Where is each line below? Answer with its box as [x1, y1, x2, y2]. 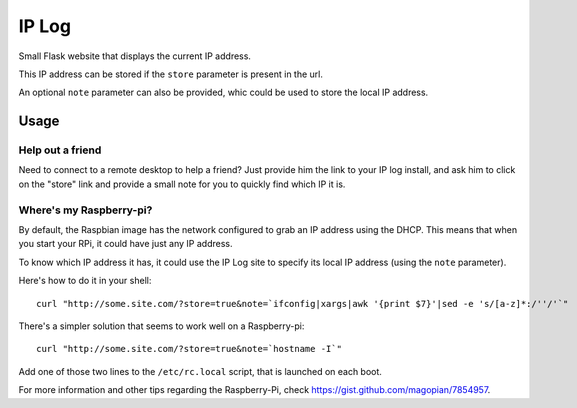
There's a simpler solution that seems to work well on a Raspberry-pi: [18, 320, 305, 332]
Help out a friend [18, 143, 102, 157]
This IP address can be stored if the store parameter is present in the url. [18, 68, 324, 80]
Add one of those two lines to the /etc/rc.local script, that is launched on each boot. [18, 365, 382, 377]
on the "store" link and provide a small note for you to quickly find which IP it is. [18, 178, 346, 190]
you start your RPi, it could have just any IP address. [18, 238, 233, 250]
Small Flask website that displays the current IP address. [18, 50, 252, 62]
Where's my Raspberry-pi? [18, 203, 153, 217]
